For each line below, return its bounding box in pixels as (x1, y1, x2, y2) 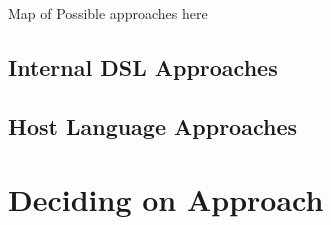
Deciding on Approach (8, 179, 324, 220)
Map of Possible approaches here (8, 3, 208, 23)
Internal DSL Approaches (8, 51, 278, 82)
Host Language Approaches (8, 110, 297, 141)
